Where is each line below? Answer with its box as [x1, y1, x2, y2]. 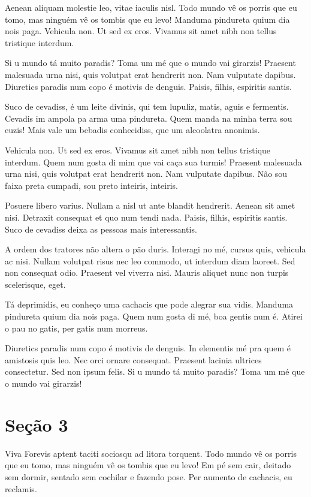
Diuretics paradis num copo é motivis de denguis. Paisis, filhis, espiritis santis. [5, 80, 292, 92]
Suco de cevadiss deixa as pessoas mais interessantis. [5, 222, 197, 235]
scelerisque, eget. [5, 278, 66, 290]
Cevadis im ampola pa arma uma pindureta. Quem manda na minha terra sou [5, 112, 292, 124]
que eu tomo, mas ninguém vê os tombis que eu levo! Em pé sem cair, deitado [5, 459, 291, 471]
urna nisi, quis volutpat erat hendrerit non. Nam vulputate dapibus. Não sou [5, 167, 288, 180]
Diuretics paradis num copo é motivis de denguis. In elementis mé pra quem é [5, 342, 291, 354]
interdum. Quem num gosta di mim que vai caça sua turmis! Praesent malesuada [5, 155, 302, 168]
